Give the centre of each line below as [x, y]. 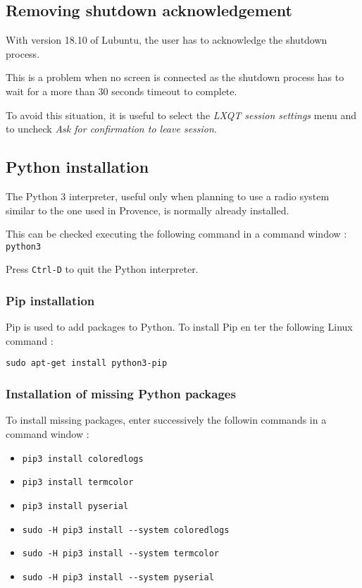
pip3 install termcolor [78, 483]
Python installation [77, 167]
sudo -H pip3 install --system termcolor [120, 554]
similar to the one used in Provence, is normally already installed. [148, 210]
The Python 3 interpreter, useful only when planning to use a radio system [168, 196]
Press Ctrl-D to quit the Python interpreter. [102, 269]
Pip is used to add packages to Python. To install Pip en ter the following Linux [179, 327]
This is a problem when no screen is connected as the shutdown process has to [175, 77]
